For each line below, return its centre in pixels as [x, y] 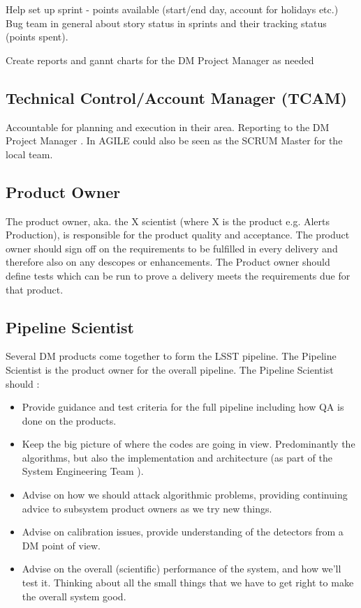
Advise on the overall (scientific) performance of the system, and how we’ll [182, 569]
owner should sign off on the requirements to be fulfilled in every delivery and [172, 248]
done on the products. [69, 420]
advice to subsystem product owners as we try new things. [147, 508]
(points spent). [37, 37]
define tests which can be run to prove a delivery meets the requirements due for [178, 275]
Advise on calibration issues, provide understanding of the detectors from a [183, 532]
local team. [29, 154]
